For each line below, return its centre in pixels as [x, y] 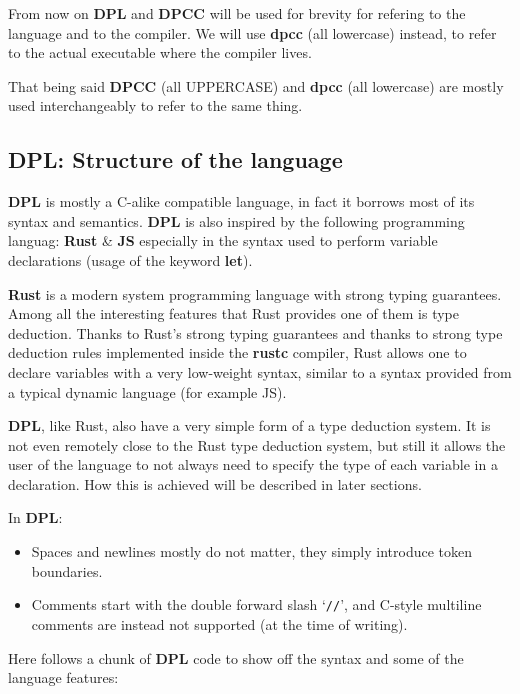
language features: [63, 677]
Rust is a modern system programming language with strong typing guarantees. [255, 293]
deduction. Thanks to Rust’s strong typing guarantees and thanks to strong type [255, 332]
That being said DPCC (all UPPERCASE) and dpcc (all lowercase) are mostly [256, 85]
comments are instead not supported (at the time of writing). [219, 623]
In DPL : [35, 517]
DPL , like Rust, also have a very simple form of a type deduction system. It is [249, 425]
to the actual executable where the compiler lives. [160, 52]
